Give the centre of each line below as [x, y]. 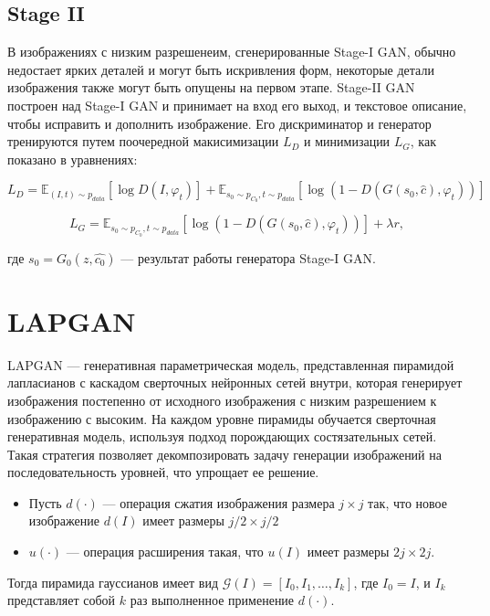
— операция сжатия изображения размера [219, 502]
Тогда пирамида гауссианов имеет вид [113, 582]
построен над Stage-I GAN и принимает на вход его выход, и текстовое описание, [237, 105]
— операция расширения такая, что [165, 552]
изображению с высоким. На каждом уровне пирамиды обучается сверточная [222, 418]
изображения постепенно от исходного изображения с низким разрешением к [222, 400]
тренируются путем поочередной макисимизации [143, 141]
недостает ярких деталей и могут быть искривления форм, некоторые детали [221, 69]
